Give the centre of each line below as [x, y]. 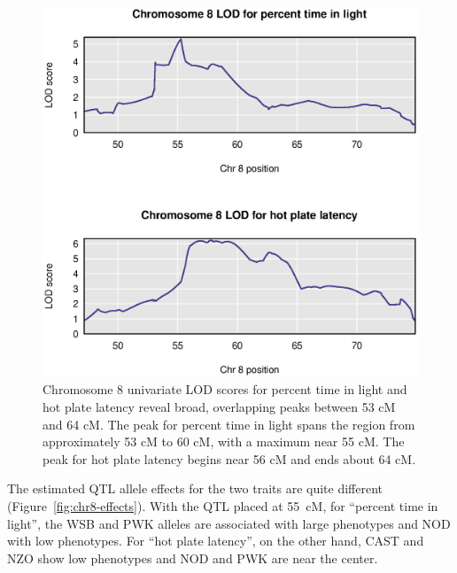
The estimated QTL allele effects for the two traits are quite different [195, 488]
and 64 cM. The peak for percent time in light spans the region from [229, 424]
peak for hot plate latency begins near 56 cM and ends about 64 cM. [229, 458]
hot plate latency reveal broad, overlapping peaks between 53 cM [219, 406]
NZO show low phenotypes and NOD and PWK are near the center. [193, 558]
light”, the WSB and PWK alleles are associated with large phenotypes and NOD [229, 523]
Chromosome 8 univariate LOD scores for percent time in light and [225, 389]
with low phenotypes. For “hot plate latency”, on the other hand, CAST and [216, 541]
